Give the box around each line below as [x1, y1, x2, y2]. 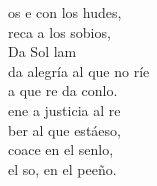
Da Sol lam [8, 41, 77, 62]
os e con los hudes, [8, 2, 122, 22]
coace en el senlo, [8, 139, 114, 160]
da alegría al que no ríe [8, 60, 150, 81]
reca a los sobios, [8, 21, 111, 42]
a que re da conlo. [8, 80, 118, 101]
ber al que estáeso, [8, 119, 121, 140]
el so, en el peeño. [8, 158, 117, 179]
